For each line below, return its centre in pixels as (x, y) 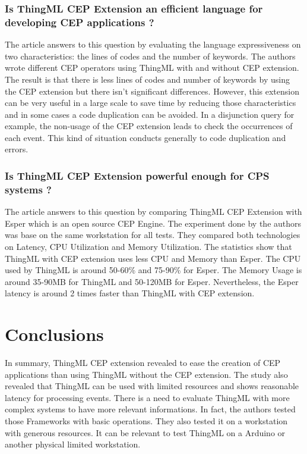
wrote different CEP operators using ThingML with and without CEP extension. (152, 68)
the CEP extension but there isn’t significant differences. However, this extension (152, 91)
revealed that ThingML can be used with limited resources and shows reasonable (152, 386)
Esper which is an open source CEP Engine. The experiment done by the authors (153, 223)
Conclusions (54, 334)
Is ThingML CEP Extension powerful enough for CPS (137, 176)
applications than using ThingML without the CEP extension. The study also (146, 374)
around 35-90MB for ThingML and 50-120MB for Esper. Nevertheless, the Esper (152, 281)
